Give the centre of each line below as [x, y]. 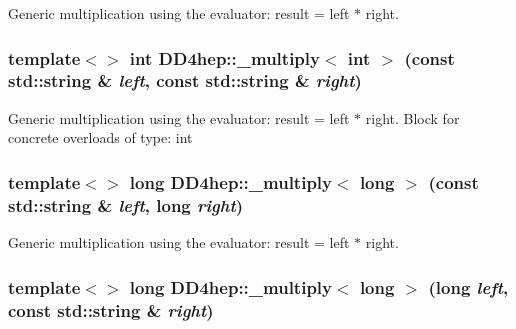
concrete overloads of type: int [100, 137]
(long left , [468, 286]
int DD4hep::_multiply [224, 57]
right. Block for [412, 117]
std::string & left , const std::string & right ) [185, 80]
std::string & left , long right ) [126, 204]
